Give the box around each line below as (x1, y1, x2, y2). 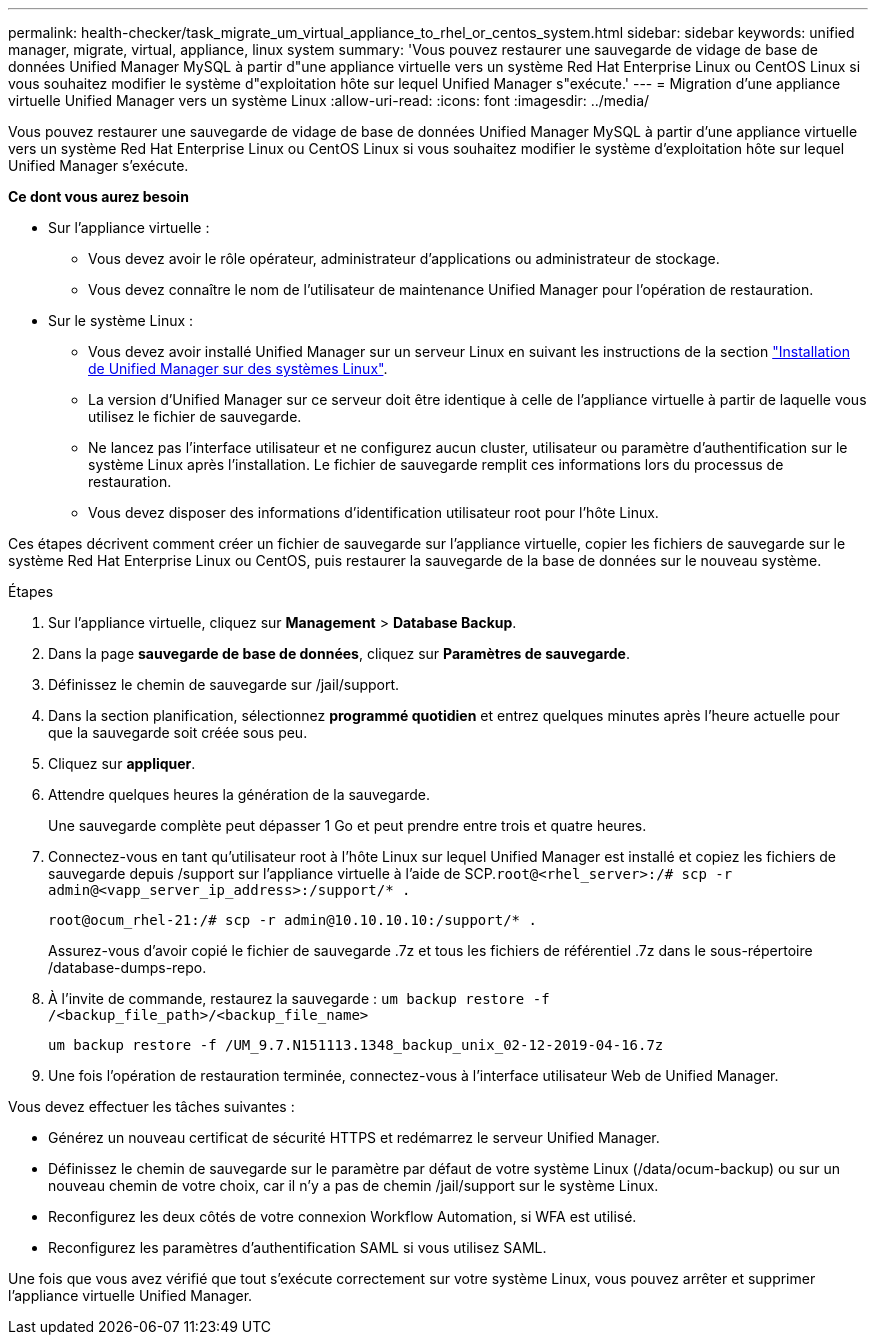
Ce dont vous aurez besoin (8, 188, 189, 205)
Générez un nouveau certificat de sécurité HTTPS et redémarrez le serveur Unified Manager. (48, 1129, 660, 1146)
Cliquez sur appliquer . (48, 755, 196, 772)
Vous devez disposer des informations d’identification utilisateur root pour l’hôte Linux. (88, 504, 659, 521)
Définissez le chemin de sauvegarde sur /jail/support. (48, 676, 400, 693)
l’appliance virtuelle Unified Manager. (8, 1287, 253, 1304)
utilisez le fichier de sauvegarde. (88, 408, 302, 425)
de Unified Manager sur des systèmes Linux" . (88, 360, 388, 377)
